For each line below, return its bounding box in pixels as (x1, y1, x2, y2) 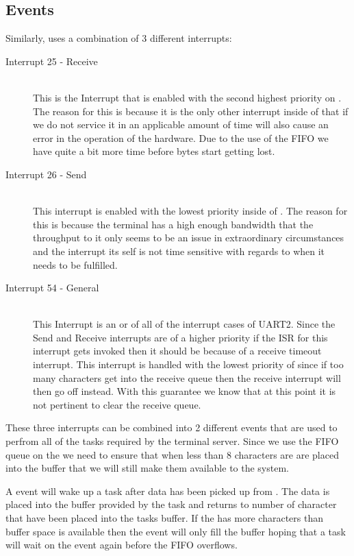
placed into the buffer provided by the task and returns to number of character (5, 497, 337, 511)
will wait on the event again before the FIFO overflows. (5, 537, 238, 552)
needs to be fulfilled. (33, 257, 118, 271)
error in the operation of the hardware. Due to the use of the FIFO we (33, 130, 329, 145)
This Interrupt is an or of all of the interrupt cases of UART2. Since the (33, 317, 336, 331)
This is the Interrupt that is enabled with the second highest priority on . (33, 90, 342, 104)
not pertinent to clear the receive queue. (33, 397, 201, 411)
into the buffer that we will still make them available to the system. (5, 461, 289, 475)
